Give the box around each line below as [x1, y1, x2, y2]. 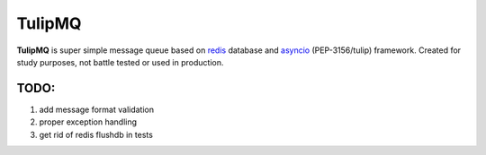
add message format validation [39, 104, 155, 115]
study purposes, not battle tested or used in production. [16, 56, 224, 67]
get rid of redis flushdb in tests [39, 129, 153, 140]
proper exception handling [39, 116, 138, 127]
